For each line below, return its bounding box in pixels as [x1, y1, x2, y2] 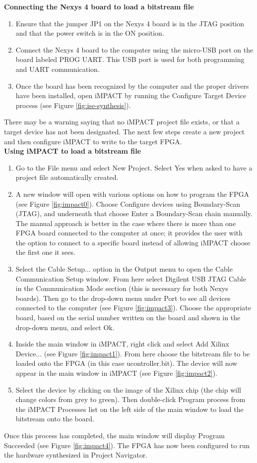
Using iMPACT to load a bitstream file [4, 146, 141, 156]
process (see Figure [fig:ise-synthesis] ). [15, 100, 131, 110]
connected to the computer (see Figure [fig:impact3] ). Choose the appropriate [15, 302, 251, 313]
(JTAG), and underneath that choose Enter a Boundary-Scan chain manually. [15, 208, 253, 219]
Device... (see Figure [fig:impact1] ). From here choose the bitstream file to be [15, 348, 250, 358]
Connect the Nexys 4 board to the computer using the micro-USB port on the [15, 44, 254, 55]
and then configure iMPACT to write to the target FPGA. [4, 136, 182, 146]
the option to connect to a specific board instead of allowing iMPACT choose [15, 237, 251, 247]
